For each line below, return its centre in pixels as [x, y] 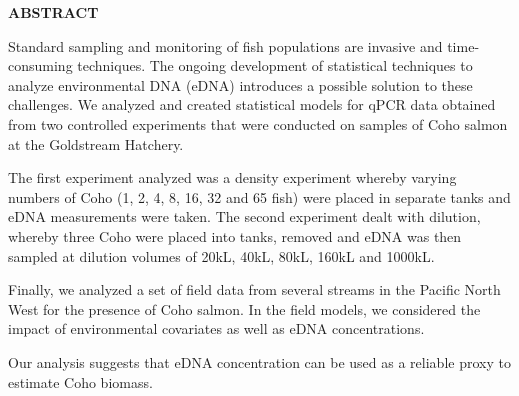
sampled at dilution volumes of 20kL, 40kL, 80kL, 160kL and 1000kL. [221, 255]
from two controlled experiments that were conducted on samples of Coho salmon [258, 123]
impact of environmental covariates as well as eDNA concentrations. [216, 328]
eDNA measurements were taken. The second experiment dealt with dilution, [244, 216]
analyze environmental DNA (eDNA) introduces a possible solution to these [240, 84]
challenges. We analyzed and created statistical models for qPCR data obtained [252, 104]
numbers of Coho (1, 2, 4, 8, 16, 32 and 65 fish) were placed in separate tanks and [259, 196]
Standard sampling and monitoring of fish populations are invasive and [225, 45]
